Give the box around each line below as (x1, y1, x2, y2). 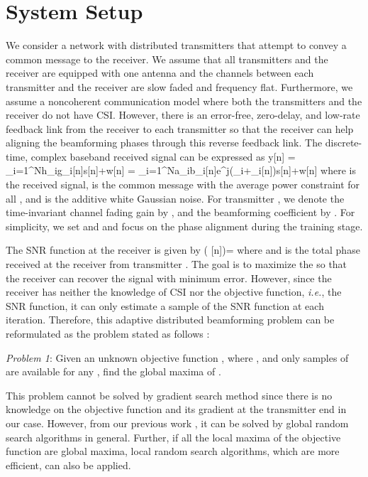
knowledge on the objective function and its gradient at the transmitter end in (6, 402, 347, 417)
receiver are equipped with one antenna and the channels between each (6, 65, 314, 80)
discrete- (325, 135, 362, 150)
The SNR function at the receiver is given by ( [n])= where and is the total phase (6, 242, 360, 257)
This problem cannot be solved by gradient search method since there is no (6, 387, 333, 402)
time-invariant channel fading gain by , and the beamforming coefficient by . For (6, 205, 355, 220)
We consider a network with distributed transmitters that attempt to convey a (6, 38, 347, 53)
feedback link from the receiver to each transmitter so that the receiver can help (6, 121, 354, 136)
